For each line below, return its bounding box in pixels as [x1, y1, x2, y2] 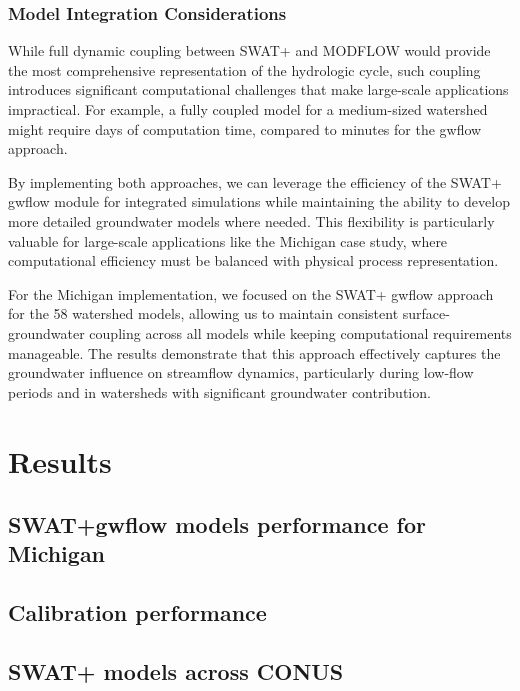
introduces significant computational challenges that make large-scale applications [8, 79, 509, 100]
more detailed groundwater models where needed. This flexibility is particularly [8, 210, 495, 231]
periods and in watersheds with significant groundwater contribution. [8, 381, 431, 402]
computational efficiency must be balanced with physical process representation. [8, 250, 499, 271]
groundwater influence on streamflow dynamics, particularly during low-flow [8, 362, 474, 383]
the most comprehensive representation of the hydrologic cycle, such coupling [8, 59, 481, 80]
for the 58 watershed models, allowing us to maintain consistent [8, 303, 399, 324]
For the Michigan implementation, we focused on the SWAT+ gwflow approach [8, 283, 494, 304]
